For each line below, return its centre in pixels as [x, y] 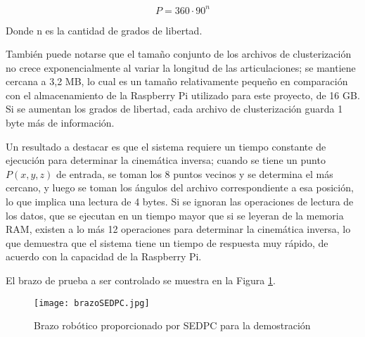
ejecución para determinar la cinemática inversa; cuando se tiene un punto [166, 160]
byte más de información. [60, 123]
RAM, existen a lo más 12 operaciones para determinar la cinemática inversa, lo [178, 229]
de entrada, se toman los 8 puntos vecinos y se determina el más [195, 173]
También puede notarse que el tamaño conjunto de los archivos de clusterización [179, 54]
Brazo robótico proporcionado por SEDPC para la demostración [172, 325]
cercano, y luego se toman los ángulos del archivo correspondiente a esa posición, [180, 187]
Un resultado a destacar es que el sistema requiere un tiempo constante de [166, 146]
